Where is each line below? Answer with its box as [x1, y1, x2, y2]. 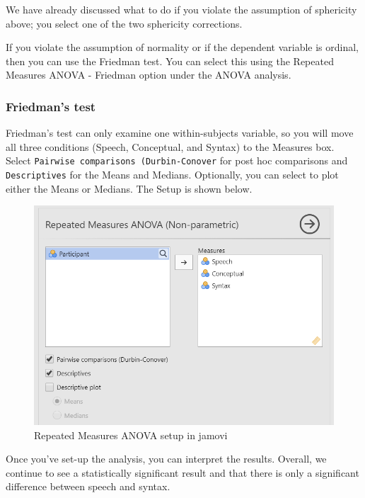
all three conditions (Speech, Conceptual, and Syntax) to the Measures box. [6, 139, 335, 154]
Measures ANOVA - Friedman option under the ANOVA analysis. [6, 67, 291, 82]
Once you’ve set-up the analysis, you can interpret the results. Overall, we [6, 451, 327, 466]
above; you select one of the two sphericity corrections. [6, 16, 243, 30]
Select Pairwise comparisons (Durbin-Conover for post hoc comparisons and [6, 153, 348, 168]
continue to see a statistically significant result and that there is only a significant [6, 465, 359, 480]
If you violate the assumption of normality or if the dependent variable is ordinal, [6, 40, 359, 55]
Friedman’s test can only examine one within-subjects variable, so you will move [6, 125, 354, 140]
